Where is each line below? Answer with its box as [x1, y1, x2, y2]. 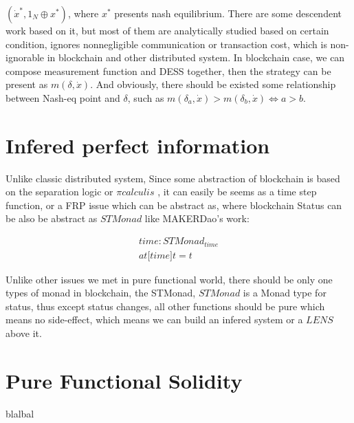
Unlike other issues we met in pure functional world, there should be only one [5, 272, 333, 286]
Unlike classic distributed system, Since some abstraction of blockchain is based [5, 171, 340, 185]
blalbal [5, 406, 34, 420]
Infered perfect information [5, 131, 270, 159]
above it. [5, 325, 42, 340]
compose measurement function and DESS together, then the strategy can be [5, 63, 331, 78]
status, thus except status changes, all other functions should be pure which [5, 299, 325, 313]
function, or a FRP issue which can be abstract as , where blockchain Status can [5, 197, 342, 212]
